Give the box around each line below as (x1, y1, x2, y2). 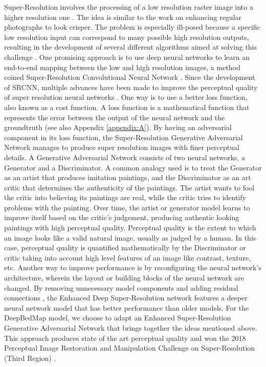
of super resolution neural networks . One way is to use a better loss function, (4, 92, 248, 102)
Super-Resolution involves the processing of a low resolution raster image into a (4, 2, 253, 12)
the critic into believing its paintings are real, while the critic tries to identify (4, 192, 246, 203)
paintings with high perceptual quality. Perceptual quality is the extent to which (4, 222, 256, 233)
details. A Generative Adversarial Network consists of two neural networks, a (4, 152, 245, 162)
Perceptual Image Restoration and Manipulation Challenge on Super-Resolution (4, 342, 255, 353)
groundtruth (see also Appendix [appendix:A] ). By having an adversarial (4, 122, 232, 133)
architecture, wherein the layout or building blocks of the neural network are (4, 272, 244, 283)
